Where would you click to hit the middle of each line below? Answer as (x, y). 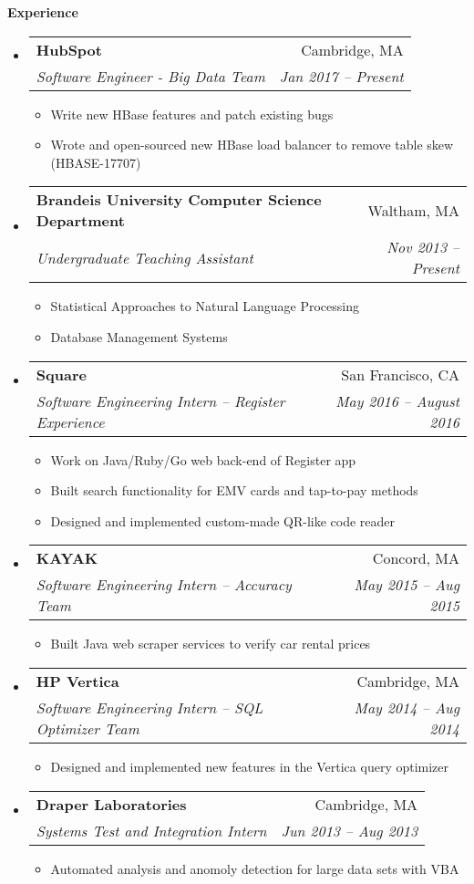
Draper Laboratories (111, 804)
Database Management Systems (139, 336)
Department (80, 221)
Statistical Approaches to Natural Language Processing (205, 306)
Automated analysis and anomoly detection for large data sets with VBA (255, 868)
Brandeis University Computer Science (179, 200)
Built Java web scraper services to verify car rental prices (211, 644)
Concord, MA (416, 558)
